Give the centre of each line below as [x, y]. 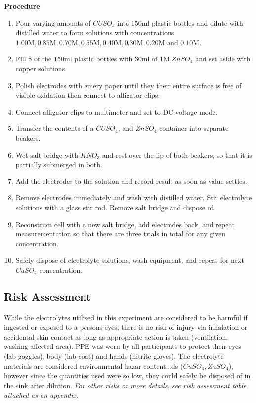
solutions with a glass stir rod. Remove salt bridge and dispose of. [115, 207]
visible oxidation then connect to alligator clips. [88, 95]
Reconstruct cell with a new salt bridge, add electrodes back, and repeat [125, 224]
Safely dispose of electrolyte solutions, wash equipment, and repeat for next [130, 260]
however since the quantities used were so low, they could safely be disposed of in [127, 375]
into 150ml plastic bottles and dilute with [180, 23]
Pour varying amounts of [53, 23]
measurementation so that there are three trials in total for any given [121, 234]
